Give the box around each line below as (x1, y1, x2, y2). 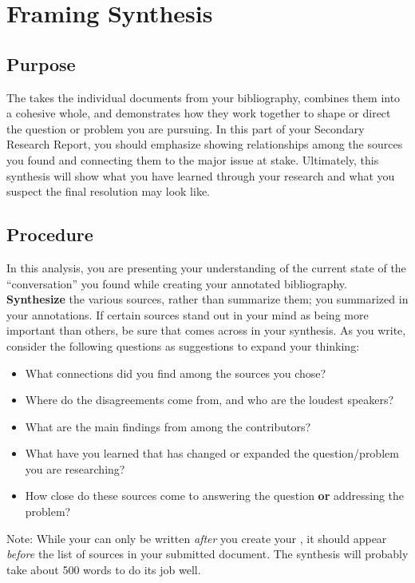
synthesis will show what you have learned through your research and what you (6, 167, 395, 184)
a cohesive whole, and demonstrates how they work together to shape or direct (6, 105, 391, 121)
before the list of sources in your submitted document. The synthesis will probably (6, 545, 409, 562)
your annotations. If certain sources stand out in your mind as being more (6, 306, 369, 323)
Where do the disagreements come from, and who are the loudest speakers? (25, 391, 394, 408)
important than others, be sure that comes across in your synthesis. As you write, (6, 322, 406, 339)
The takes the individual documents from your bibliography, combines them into (6, 89, 401, 105)
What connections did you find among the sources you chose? (25, 364, 326, 381)
